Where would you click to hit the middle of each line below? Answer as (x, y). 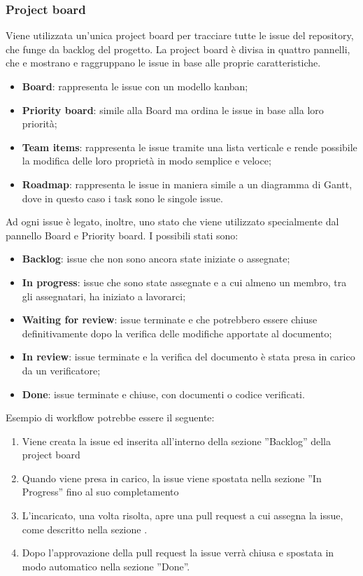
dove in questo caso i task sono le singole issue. (122, 198)
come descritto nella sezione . (85, 529)
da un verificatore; (61, 370)
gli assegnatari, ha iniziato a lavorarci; (104, 296)
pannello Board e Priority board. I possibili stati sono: (122, 235)
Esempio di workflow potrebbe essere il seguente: (110, 417)
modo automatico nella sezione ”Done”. (106, 566)
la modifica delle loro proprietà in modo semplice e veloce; (147, 161)
